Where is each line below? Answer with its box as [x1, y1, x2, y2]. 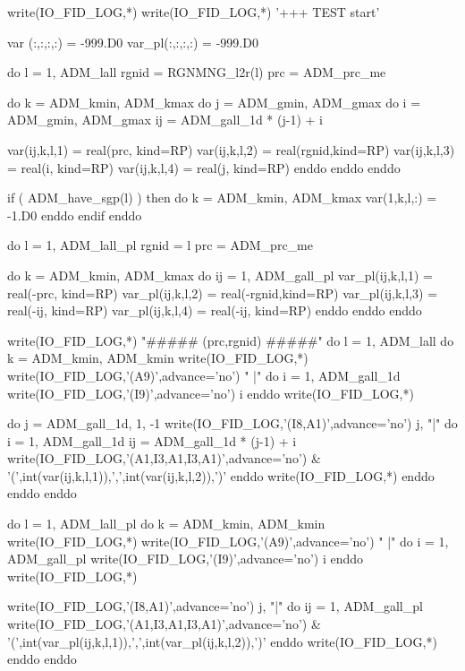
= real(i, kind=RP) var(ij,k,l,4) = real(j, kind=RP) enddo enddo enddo [7, 158, 401, 176]
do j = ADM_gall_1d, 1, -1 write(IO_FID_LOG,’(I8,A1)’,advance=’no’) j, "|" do [7, 414, 458, 433]
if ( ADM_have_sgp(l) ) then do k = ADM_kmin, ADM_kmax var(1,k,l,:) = [7, 188, 437, 207]
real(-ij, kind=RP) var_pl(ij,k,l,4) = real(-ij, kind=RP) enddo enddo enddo [7, 301, 422, 320]
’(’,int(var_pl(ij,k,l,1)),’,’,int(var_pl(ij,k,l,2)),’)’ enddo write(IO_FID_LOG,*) [7, 632, 437, 650]
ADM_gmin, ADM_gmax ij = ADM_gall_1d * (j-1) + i [7, 110, 323, 129]
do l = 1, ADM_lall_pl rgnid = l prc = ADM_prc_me [7, 236, 313, 254]
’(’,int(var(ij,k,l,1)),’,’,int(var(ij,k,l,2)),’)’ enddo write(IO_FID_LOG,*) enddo [7, 466, 435, 485]
